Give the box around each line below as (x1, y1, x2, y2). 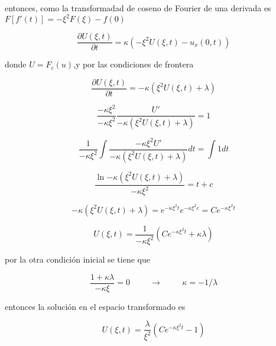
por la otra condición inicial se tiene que (5, 253, 150, 266)
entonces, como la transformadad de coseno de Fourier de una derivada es (5, 2, 271, 14)
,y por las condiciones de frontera (73, 58, 194, 70)
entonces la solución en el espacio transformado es (5, 300, 186, 312)
